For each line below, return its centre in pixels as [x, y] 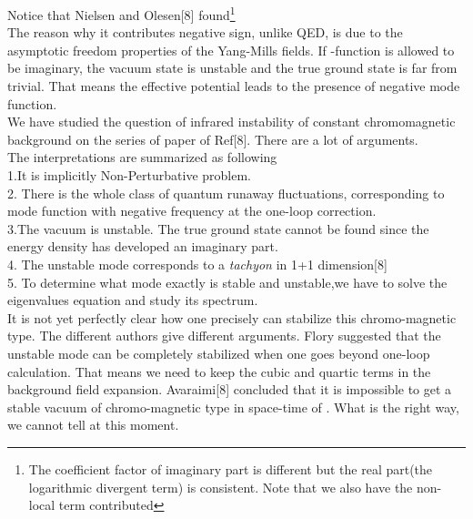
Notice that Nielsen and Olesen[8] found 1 [121, 13]
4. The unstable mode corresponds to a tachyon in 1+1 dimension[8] [197, 264]
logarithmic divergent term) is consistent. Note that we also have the [221, 487]
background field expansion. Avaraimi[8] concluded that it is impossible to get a [230, 389]
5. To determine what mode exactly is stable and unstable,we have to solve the [227, 282]
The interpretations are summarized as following [142, 157]
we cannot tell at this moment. [93, 425]
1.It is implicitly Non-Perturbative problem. [129, 175]
